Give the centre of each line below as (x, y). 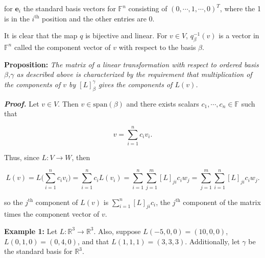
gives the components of (135, 84)
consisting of (148, 8)
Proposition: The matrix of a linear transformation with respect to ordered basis (131, 64)
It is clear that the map (41, 35)
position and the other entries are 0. (98, 18)
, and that (93, 241)
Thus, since (22, 157)
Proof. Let (22, 103)
